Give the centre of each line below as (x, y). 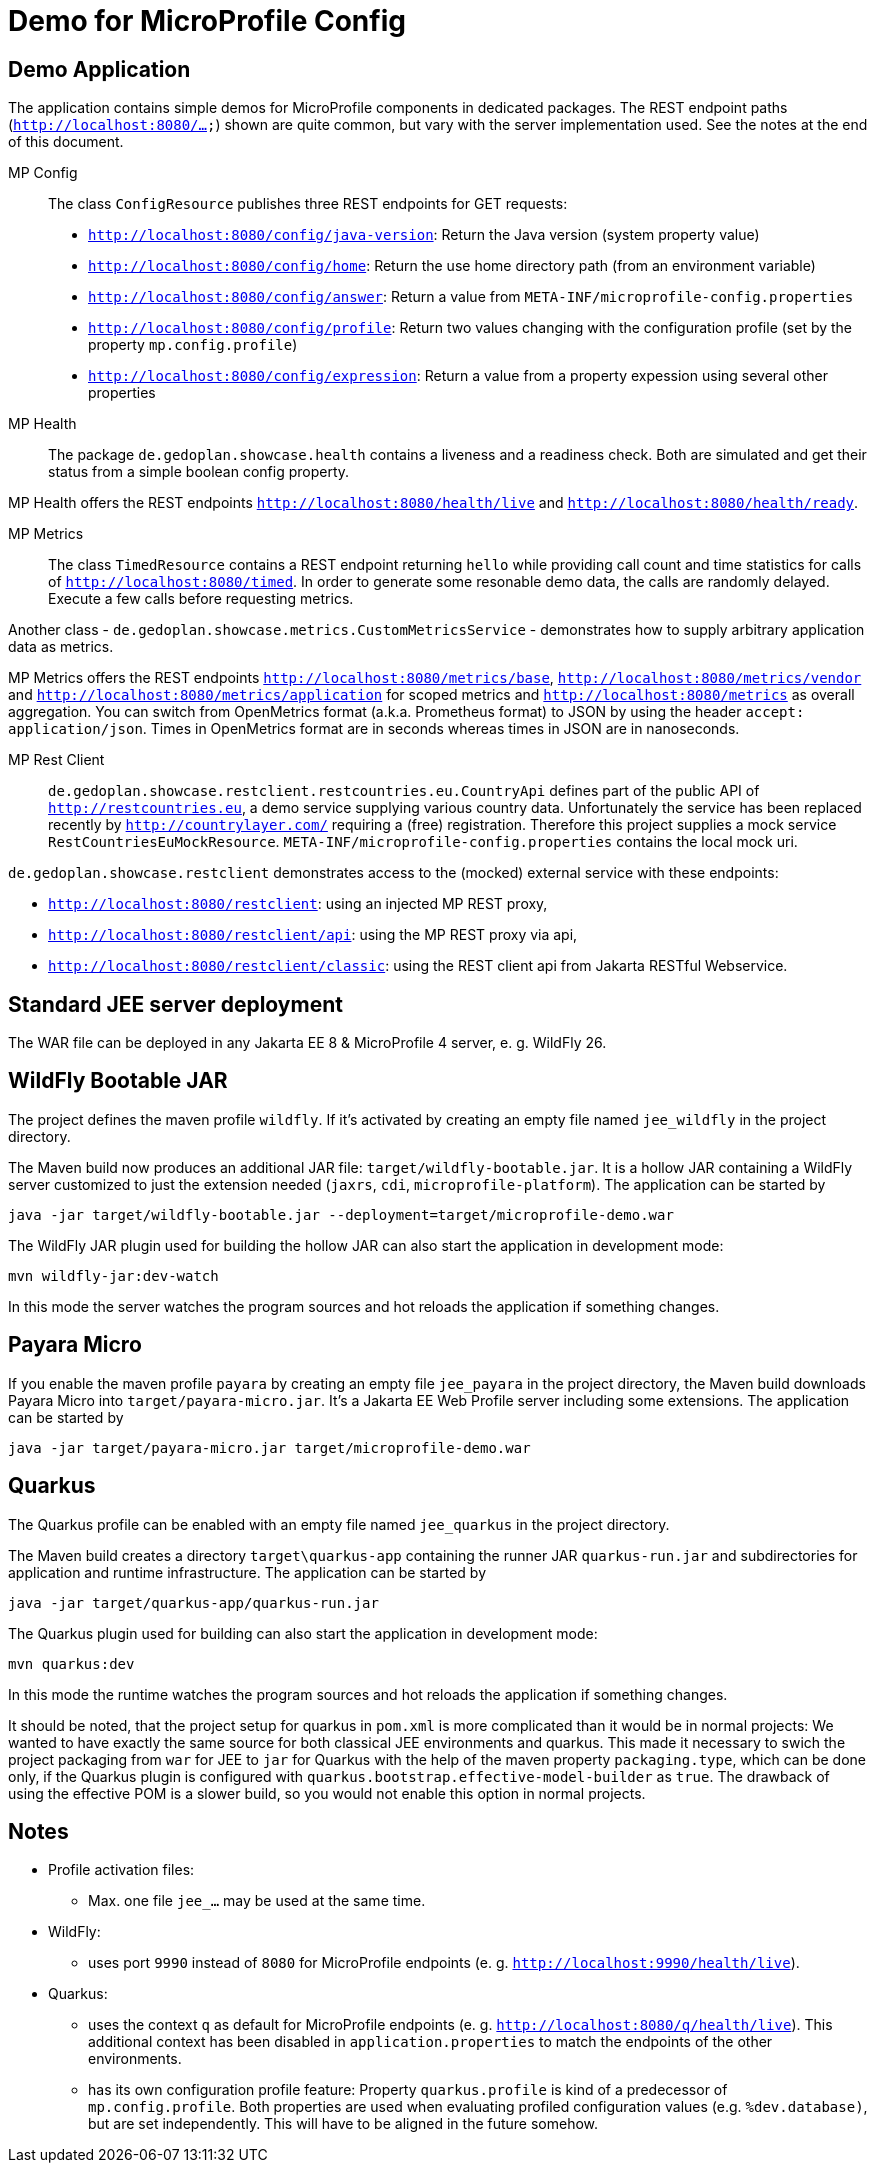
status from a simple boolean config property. (199, 472)
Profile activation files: (121, 1870)
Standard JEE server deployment (175, 1004)
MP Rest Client (56, 760)
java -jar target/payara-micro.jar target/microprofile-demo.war (269, 1447)
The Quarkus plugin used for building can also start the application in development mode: (303, 1633)
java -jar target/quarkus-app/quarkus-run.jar (193, 1602)
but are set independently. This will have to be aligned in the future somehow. (343, 2124)
